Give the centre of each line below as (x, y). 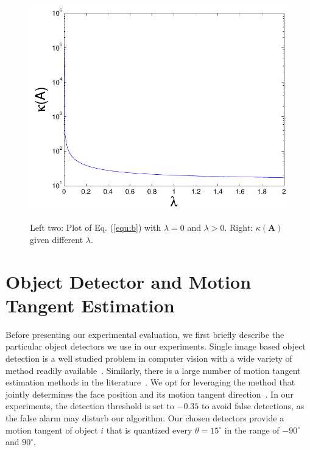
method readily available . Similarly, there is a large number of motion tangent (153, 370)
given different (57, 239)
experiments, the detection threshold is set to (90, 406)
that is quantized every (149, 430)
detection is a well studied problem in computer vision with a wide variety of (149, 358)
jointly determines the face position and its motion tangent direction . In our (150, 394)
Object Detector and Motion (129, 281)
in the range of (252, 430)
